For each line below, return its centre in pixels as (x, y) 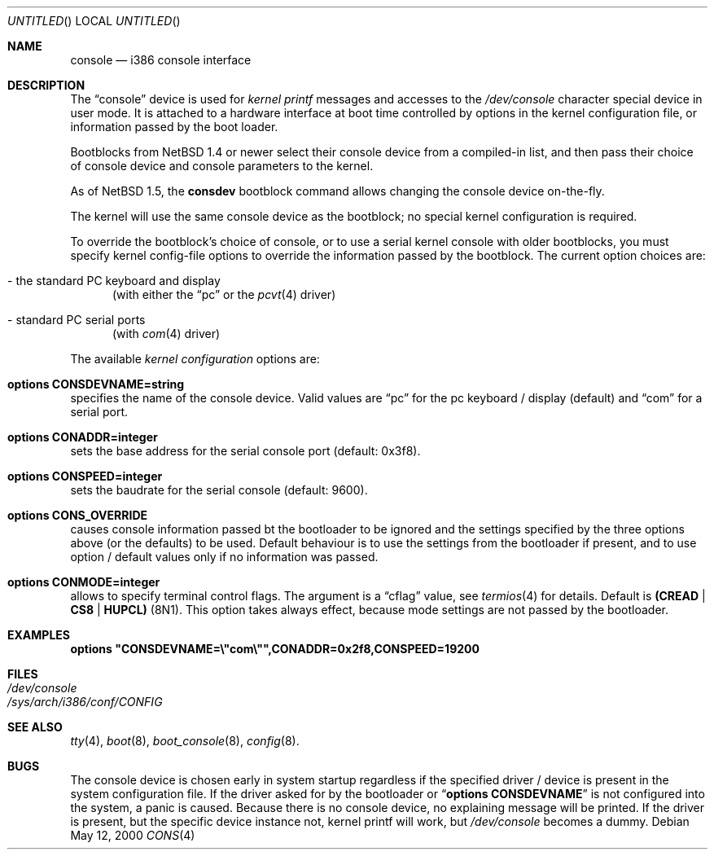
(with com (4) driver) (166, 334)
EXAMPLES (39, 635)
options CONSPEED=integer (85, 476)
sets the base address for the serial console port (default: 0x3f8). (245, 451)
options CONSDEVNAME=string (96, 384)
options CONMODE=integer (84, 582)
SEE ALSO (35, 727)
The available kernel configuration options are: (195, 359)
